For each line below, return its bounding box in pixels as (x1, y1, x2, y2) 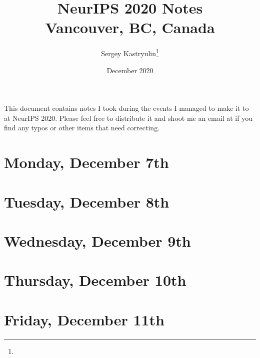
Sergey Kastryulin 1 (101, 47, 159, 58)
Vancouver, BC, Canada (45, 17, 215, 38)
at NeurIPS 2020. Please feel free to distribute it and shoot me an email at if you (4, 112, 252, 123)
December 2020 (106, 65, 153, 75)
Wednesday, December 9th (4, 230, 191, 251)
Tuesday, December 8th (4, 191, 169, 212)
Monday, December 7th (4, 152, 169, 172)
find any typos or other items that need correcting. (4, 122, 160, 133)
